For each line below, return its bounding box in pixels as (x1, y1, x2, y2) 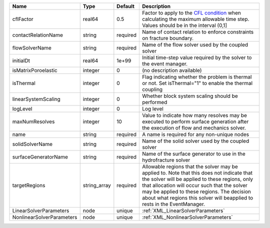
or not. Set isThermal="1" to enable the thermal (141, 80, 252, 86)
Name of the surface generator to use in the (141, 150, 246, 157)
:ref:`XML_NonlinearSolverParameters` (141, 214, 233, 220)
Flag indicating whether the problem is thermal (141, 73, 252, 80)
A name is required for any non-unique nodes (141, 131, 249, 137)
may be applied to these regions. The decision (141, 188, 251, 195)
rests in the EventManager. (141, 200, 205, 207)
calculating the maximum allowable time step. (141, 15, 249, 22)
